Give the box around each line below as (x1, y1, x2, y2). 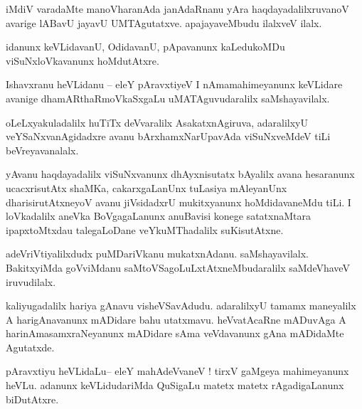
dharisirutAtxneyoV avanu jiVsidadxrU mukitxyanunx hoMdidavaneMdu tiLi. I (6, 194, 351, 209)
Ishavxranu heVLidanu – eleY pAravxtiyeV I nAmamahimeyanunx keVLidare (6, 77, 343, 92)
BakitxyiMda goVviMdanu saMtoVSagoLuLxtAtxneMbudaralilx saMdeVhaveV (6, 260, 350, 275)
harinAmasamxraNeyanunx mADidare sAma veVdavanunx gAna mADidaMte (6, 326, 344, 341)
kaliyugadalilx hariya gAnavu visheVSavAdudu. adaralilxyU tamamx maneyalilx (6, 298, 356, 313)
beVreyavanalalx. (6, 142, 79, 157)
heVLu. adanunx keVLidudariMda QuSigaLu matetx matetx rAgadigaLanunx (6, 378, 344, 393)
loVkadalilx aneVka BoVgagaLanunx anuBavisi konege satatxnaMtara (6, 208, 311, 223)
